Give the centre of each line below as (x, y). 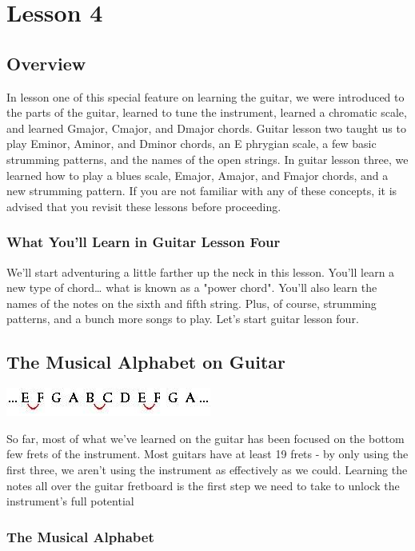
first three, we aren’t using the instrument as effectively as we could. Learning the (207, 469)
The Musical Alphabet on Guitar (146, 362)
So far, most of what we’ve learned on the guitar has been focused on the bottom (206, 438)
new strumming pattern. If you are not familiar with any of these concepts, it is (202, 191)
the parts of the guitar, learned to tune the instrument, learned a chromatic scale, (207, 112)
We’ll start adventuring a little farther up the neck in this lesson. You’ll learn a (201, 272)
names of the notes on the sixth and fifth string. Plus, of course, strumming (192, 303)
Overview (46, 63)
